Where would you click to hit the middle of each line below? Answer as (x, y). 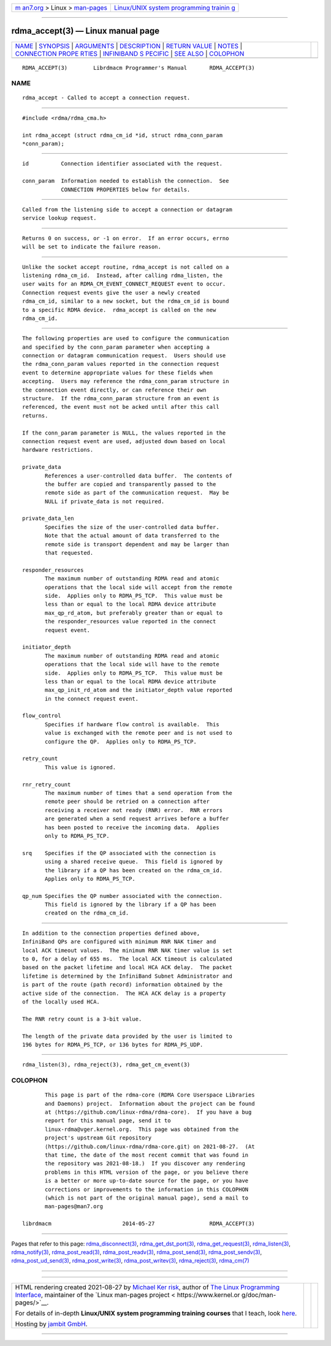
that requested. (69, 553)
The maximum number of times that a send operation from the (139, 793)
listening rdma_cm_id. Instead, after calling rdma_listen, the (123, 275)
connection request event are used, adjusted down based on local (124, 441)
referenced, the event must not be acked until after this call (121, 407)
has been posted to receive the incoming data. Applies (132, 827)
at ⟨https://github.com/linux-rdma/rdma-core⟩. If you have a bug (148, 1112)
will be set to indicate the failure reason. (92, 247)
